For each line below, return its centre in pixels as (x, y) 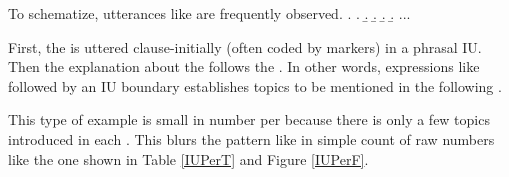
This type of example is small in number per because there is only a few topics (249, 119)
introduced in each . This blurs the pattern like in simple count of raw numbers (251, 138)
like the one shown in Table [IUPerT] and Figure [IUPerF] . (188, 158)
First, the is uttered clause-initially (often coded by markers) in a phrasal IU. (245, 46)
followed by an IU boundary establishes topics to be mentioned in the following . (255, 85)
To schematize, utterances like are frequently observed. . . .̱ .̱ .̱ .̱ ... (209, 13)
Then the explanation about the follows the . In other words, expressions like (244, 66)
